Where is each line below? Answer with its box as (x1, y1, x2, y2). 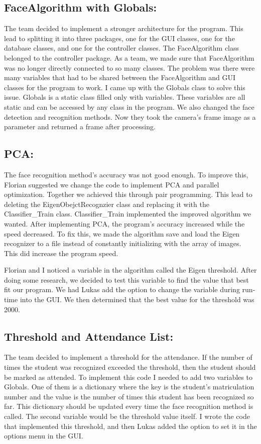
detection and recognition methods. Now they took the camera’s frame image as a (4, 111, 256, 122)
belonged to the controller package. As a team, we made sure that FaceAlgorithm (4, 52, 254, 63)
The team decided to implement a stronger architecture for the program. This (4, 23, 243, 34)
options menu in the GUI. (4, 430, 83, 441)
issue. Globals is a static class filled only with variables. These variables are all (4, 92, 245, 102)
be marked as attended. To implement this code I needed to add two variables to (4, 371, 252, 382)
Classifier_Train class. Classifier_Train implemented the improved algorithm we (4, 208, 251, 219)
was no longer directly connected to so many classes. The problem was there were (4, 62, 255, 73)
